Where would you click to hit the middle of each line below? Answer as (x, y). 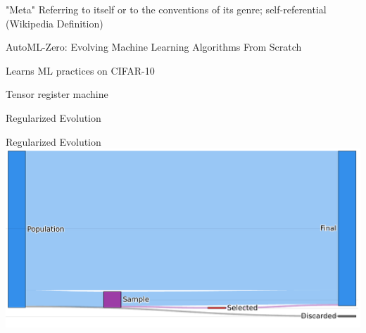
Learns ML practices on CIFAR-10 (80, 70)
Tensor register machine (57, 94)
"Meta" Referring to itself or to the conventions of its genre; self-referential (166, 9)
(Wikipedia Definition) (55, 23)
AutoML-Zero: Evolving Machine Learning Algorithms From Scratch (154, 47)
